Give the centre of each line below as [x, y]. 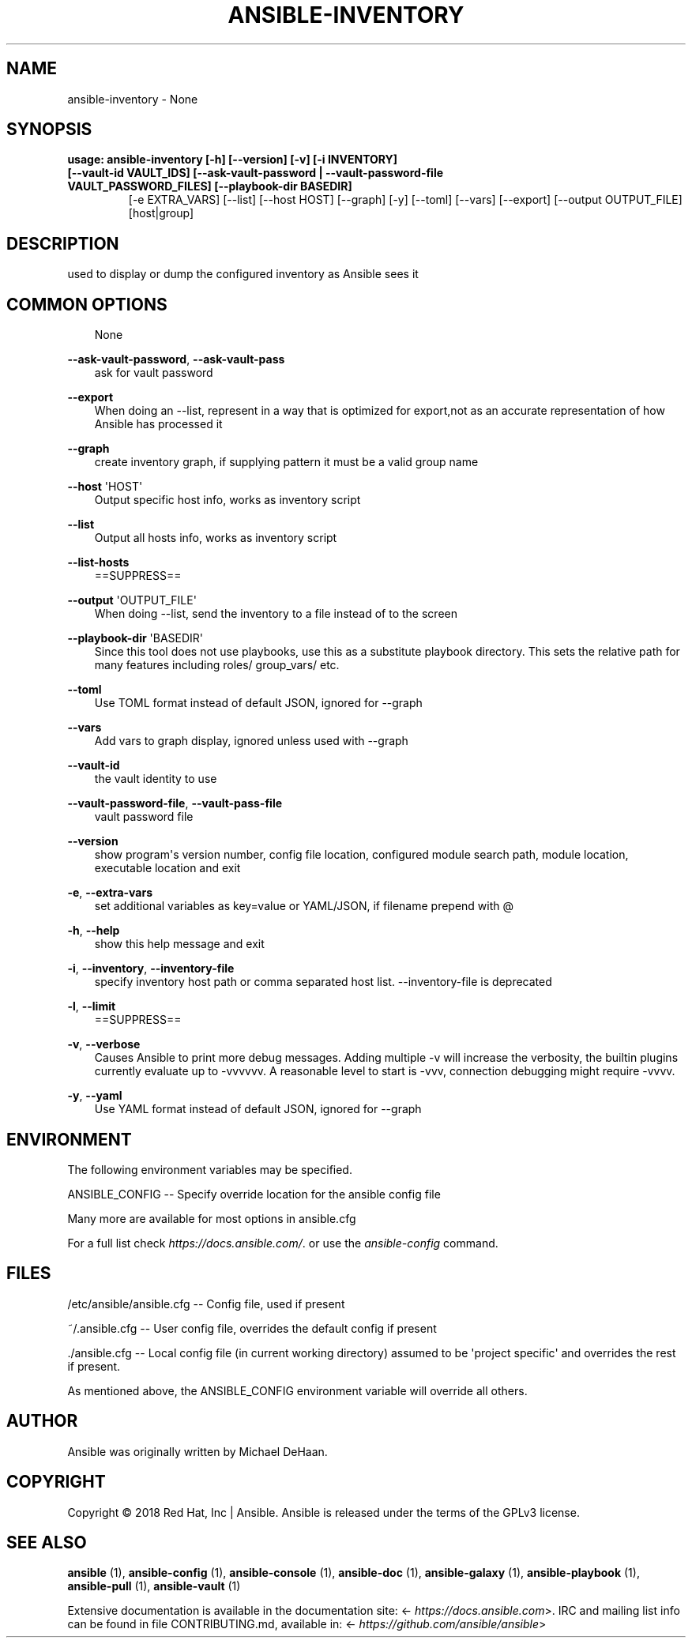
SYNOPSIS [49, 130]
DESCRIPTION [63, 243]
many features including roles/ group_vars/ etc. [217, 665]
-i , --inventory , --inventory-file [151, 969]
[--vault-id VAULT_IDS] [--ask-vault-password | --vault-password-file [256, 173]
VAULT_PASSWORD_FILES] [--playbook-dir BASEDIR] [210, 186]
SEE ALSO [47, 1542]
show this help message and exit [179, 944]
